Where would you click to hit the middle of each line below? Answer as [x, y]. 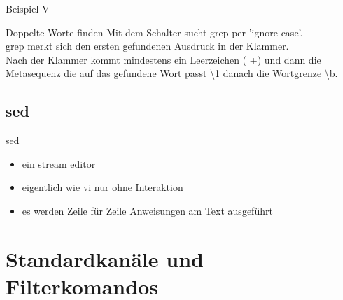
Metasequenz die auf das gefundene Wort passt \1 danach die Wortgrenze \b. [172, 73]
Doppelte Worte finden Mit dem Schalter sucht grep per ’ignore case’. [154, 32]
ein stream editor [59, 163]
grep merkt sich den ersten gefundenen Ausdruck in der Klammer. [147, 46]
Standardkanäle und [105, 258]
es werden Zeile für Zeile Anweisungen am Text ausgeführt [147, 210]
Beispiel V [28, 8]
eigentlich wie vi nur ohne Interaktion [103, 187]
